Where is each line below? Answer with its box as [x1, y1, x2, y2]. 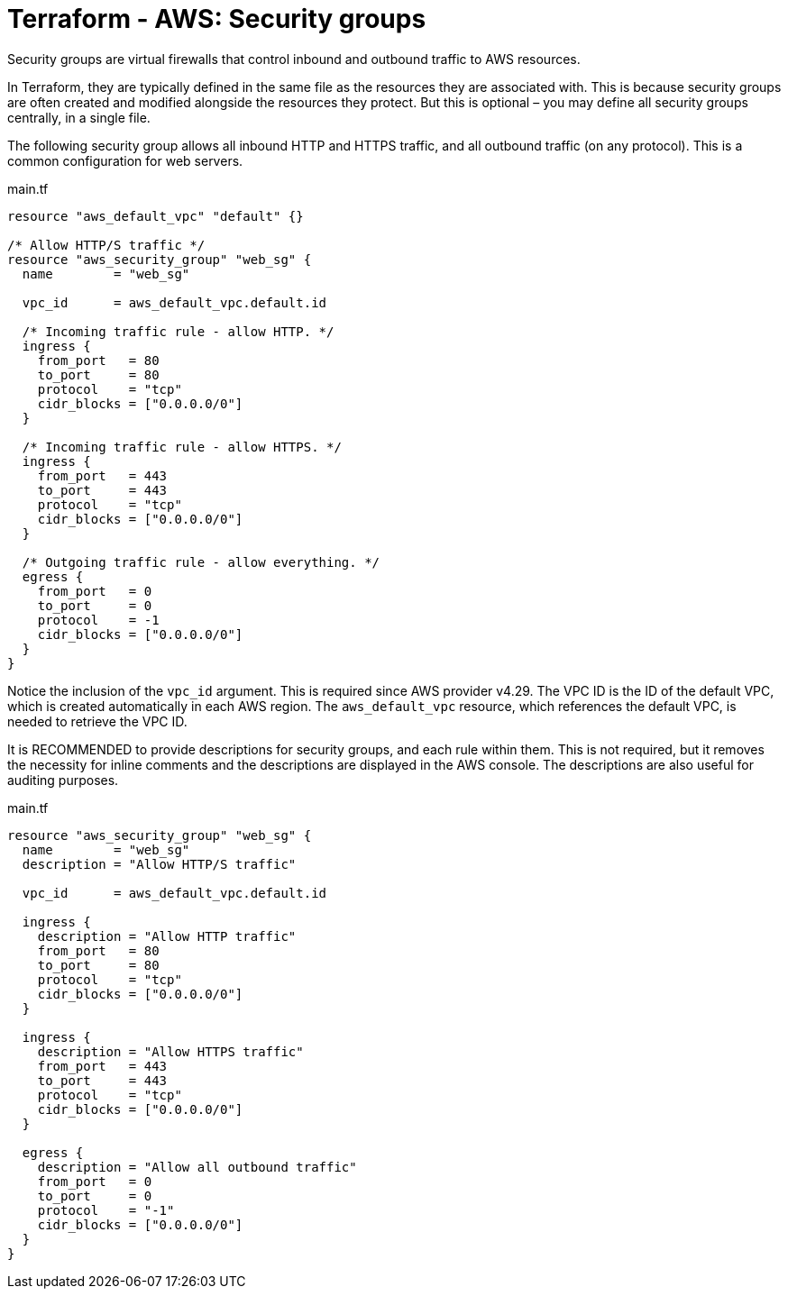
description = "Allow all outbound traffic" [37, 1159, 357, 1174]
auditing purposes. [7, 771, 119, 788]
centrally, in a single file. [7, 109, 151, 125]
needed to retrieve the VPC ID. [7, 713, 188, 729]
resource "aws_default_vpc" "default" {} [7, 208, 304, 224]
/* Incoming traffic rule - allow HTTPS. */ [22, 439, 342, 454]
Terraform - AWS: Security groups [7, 4, 426, 34]
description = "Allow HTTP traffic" [37, 928, 297, 944]
